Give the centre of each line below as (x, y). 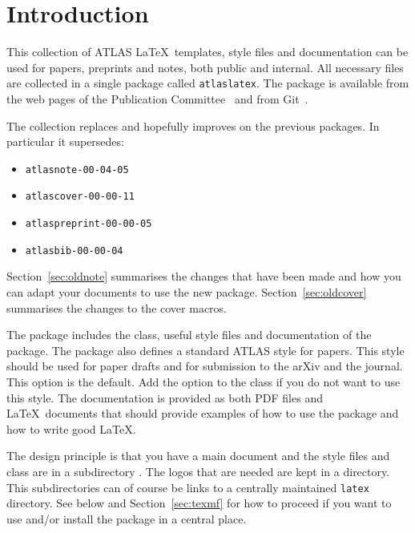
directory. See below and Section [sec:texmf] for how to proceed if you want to (199, 503)
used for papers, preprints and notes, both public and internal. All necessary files (205, 67)
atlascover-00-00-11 (80, 197)
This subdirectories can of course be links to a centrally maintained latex (188, 487)
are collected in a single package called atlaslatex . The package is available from (208, 83)
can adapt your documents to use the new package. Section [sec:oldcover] (187, 291)
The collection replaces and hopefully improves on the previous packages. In (193, 125)
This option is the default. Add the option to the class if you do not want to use (203, 381)
